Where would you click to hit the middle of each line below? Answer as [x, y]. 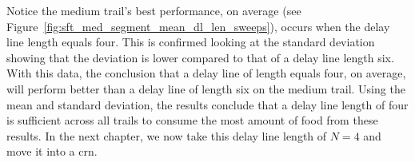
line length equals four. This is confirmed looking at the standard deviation [191, 42]
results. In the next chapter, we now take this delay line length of [167, 135]
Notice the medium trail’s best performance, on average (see [154, 10]
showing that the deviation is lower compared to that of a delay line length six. [200, 57]
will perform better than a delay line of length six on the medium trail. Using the [206, 88]
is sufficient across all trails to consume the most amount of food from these [192, 120]
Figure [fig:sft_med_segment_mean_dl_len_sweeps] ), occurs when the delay [198, 26]
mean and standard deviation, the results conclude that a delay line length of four [207, 104]
